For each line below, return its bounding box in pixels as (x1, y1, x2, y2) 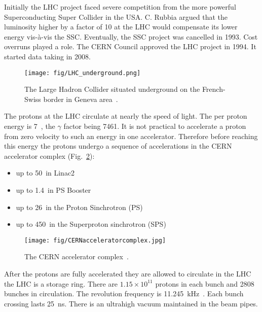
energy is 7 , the (4, 121, 55, 131)
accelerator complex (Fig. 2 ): (4, 150, 95, 161)
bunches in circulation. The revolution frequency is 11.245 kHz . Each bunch (4, 288, 244, 299)
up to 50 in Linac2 (16, 167, 75, 178)
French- (202, 84, 226, 94)
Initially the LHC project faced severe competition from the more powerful (4, 2, 236, 12)
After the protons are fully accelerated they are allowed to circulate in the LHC (4, 268, 251, 279)
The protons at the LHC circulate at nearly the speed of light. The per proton (4, 111, 247, 121)
